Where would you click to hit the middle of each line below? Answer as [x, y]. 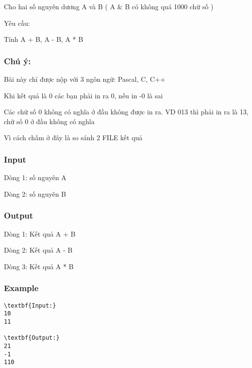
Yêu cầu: [17, 23]
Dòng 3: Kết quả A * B [39, 266]
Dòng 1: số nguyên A [35, 177]
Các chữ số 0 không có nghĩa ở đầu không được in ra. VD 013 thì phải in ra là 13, [126, 112]
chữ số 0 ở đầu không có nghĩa [49, 121]
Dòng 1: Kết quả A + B [40, 233]
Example [21, 288]
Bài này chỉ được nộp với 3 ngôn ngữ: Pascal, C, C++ [85, 79]
